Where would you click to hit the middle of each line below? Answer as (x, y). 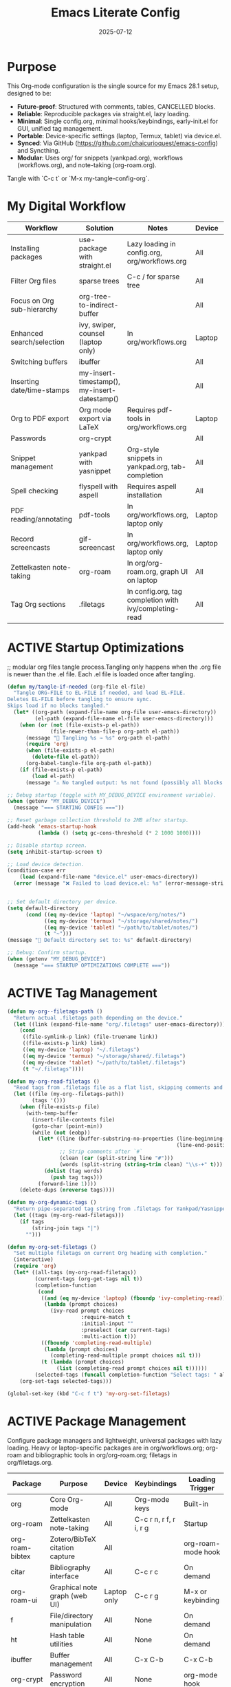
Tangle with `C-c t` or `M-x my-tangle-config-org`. (78, 178)
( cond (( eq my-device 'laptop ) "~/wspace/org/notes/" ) (106, 914)
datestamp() (99, 398)
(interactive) (33, 1260)
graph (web (68, 1595)
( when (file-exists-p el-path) (70, 751)
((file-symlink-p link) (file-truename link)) (90, 1037)
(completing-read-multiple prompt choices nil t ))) (126, 1356)
